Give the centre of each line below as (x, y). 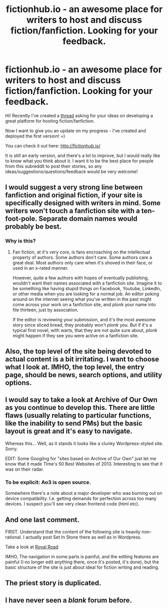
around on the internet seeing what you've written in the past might (82, 299)
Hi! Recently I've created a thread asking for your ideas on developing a (79, 115)
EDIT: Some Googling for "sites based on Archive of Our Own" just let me (81, 458)
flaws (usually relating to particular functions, (78, 416)
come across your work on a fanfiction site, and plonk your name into (84, 304)
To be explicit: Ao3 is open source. (48, 482)
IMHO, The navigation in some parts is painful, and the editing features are (82, 556)
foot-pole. (21, 219)
